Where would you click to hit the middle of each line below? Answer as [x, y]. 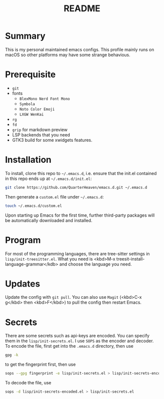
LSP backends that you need [41, 134]
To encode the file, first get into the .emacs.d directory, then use [69, 346]
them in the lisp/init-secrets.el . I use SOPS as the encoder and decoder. [79, 341]
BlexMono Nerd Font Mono [45, 99]
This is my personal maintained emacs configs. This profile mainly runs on [80, 49]
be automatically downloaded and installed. [49, 220]
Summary [25, 36]
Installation [28, 160]
